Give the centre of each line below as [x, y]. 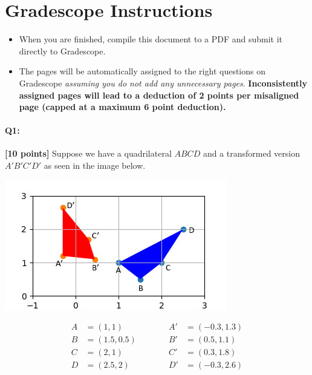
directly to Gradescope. [62, 51]
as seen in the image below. [95, 165]
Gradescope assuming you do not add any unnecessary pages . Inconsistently [163, 83]
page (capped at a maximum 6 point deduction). [122, 107]
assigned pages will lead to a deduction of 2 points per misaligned [159, 95]
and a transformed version [251, 153]
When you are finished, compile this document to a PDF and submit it [151, 39]
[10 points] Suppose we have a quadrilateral [88, 153]
